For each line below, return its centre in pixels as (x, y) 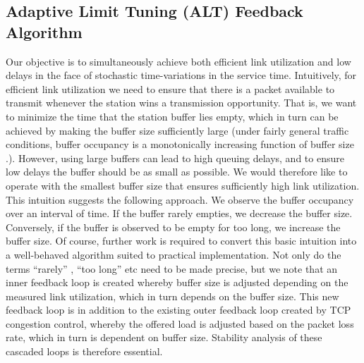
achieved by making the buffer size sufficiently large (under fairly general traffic (177, 130)
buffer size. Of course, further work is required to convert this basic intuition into (181, 241)
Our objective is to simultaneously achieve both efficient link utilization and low (178, 61)
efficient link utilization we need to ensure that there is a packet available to (170, 88)
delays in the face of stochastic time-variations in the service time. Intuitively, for (181, 75)
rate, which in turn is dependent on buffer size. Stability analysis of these (164, 337)
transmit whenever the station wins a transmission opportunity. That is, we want (181, 103)
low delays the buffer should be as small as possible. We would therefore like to (177, 172)
